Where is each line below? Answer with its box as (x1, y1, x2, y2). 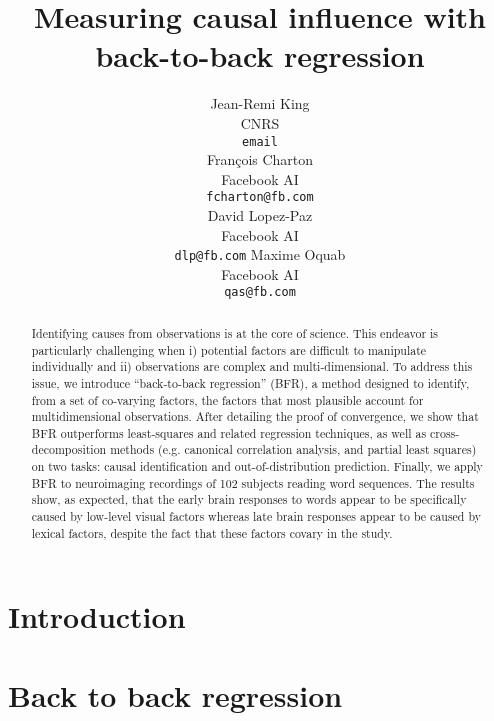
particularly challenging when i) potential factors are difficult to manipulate (31, 341, 427, 358)
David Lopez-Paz (207, 205, 313, 225)
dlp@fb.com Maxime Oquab (174, 244, 346, 265)
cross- (430, 424, 460, 441)
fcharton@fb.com (206, 190, 314, 205)
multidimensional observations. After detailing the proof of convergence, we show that (31, 408, 479, 425)
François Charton (206, 149, 314, 170)
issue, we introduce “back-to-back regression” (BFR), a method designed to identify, (31, 374, 470, 391)
